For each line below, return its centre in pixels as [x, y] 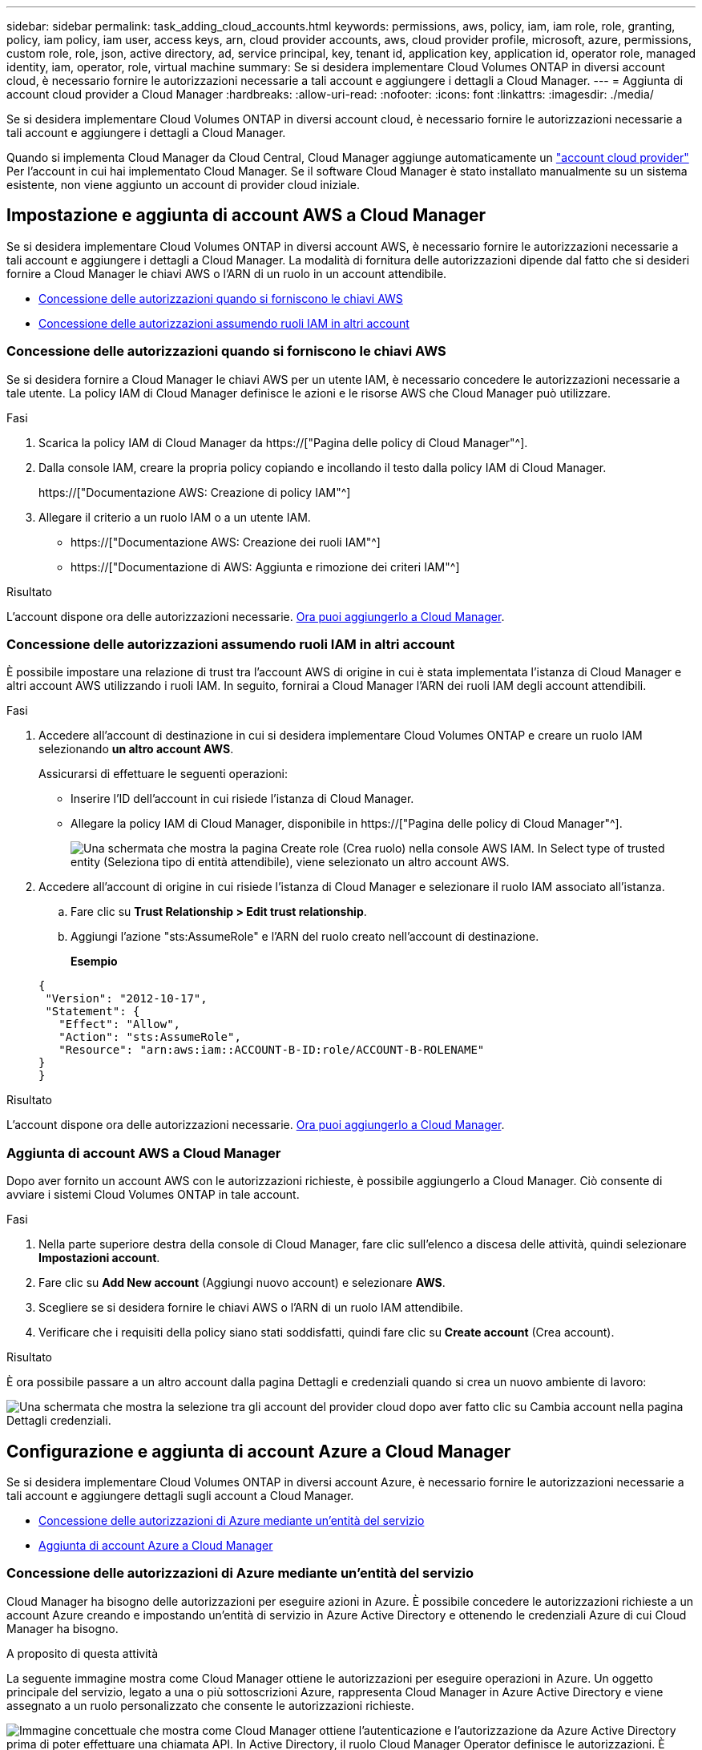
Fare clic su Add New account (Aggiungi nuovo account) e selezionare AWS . [242, 1283]
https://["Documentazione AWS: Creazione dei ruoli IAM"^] [226, 542]
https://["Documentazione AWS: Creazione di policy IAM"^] [195, 492]
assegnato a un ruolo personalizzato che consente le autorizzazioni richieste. [210, 1705]
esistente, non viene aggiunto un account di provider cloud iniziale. [184, 185]
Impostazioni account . [99, 1258]
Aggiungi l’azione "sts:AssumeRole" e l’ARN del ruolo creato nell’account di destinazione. [305, 937]
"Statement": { [93, 1012]
